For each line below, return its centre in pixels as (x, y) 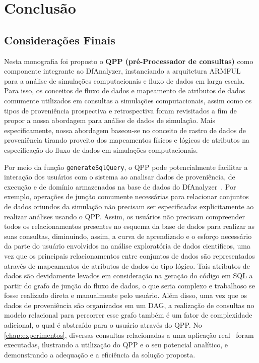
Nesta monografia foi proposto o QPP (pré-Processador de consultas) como (129, 61)
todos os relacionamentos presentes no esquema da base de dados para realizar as (129, 226)
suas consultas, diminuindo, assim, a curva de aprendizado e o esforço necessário (128, 236)
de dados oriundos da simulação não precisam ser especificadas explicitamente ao (129, 206)
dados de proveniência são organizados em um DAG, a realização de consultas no (129, 305)
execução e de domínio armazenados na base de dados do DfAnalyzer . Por (120, 186)
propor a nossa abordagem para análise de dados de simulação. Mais (110, 120)
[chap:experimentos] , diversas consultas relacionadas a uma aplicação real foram (129, 335)
